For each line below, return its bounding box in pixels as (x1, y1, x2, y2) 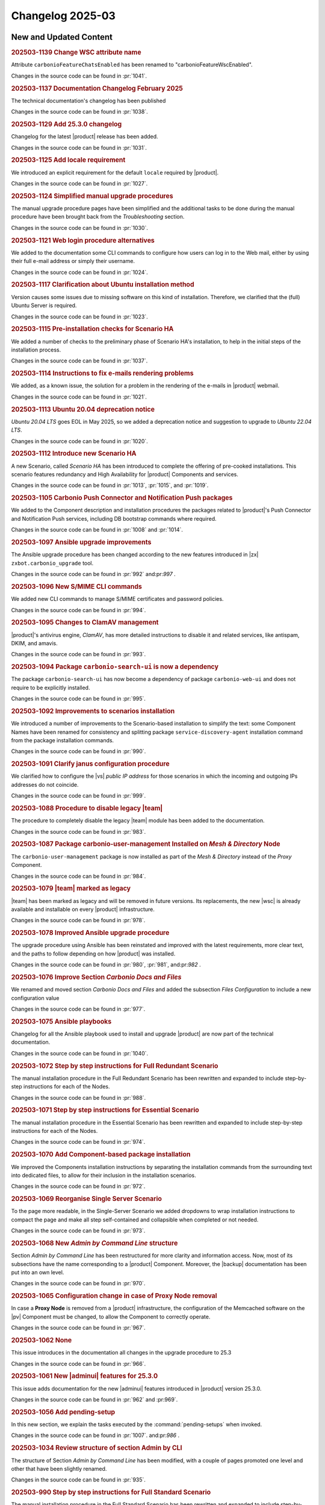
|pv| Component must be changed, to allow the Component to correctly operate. (11, 1313, 211, 1320)
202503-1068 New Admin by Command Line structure (11, 1239, 178, 1247)
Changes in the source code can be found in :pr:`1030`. (11, 224, 149, 231)
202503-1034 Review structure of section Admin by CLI (11, 1444, 183, 1452)
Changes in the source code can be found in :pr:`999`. (11, 792, 146, 799)
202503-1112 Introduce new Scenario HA (11, 449, 137, 458)
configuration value (11, 994, 60, 1002)
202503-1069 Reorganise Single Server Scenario (11, 1195, 162, 1203)
